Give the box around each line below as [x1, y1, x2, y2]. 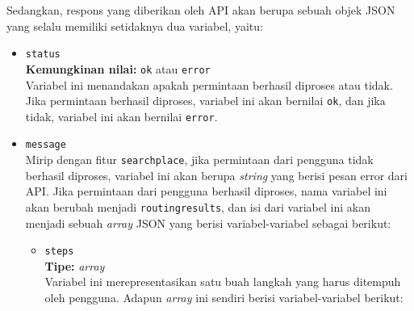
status [25, 48, 61, 61]
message [25, 139, 66, 151]
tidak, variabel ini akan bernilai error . [25, 107, 218, 124]
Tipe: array [44, 257, 105, 274]
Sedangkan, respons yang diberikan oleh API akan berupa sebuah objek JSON [6, 2, 395, 18]
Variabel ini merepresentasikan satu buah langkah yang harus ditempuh [44, 273, 401, 290]
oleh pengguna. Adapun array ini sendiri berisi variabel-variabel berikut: [44, 289, 404, 305]
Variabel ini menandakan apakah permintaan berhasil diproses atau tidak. [25, 76, 393, 93]
